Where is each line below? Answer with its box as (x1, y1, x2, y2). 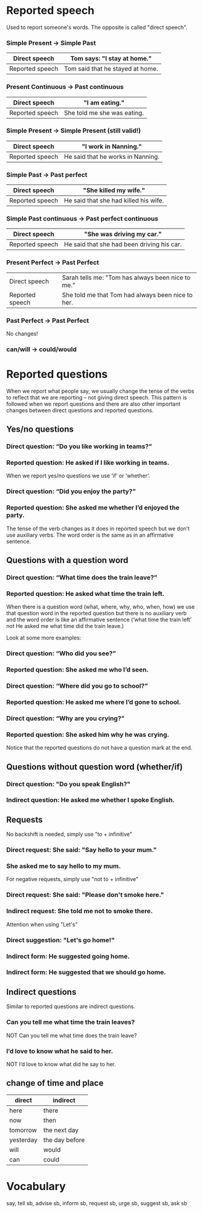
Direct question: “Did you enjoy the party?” (6, 487, 136, 496)
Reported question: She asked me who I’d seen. (6, 665, 149, 674)
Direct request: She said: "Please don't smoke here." (6, 891, 164, 899)
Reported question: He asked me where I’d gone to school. (6, 698, 181, 706)
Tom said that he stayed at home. (64, 65, 158, 73)
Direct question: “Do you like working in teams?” (6, 442, 152, 451)
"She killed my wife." (83, 186, 146, 195)
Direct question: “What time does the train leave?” (6, 574, 158, 582)
